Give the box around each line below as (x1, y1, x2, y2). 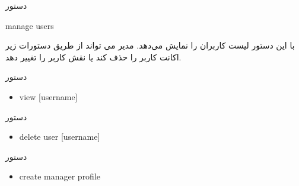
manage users (5, 19, 54, 31)
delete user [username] (19, 130, 100, 143)
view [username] (19, 90, 78, 102)
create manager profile (19, 170, 101, 182)
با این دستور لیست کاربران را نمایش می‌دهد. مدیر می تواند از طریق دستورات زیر (5, 39, 295, 52)
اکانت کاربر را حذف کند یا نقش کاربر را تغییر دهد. (5, 50, 182, 63)
